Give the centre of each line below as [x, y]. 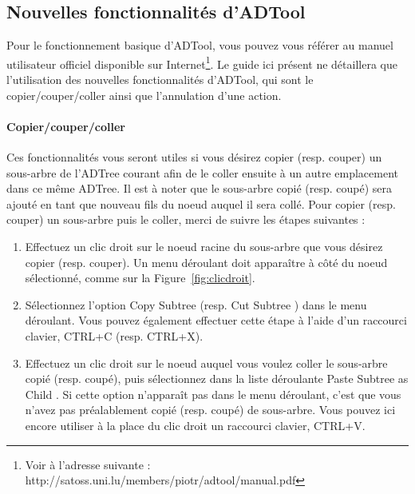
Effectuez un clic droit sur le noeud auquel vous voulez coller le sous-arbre [206, 363]
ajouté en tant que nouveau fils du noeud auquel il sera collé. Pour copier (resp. [201, 203]
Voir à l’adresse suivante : [88, 464]
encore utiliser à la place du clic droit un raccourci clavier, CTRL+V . [195, 425]
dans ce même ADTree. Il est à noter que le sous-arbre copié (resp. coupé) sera [200, 188]
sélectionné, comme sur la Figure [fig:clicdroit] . [140, 278]
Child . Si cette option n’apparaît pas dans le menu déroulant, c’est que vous [213, 394]
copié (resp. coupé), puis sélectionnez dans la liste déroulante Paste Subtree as [217, 378]
